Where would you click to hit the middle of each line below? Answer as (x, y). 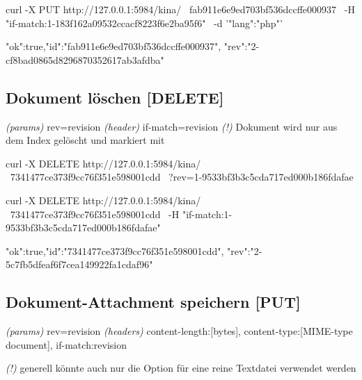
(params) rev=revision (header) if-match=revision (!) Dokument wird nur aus (172, 126)
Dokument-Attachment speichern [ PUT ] (153, 302)
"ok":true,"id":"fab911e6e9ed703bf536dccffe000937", (113, 46)
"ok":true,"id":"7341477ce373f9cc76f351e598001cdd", (115, 250)
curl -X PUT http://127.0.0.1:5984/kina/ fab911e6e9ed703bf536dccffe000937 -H (180, 9)
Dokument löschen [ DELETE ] (115, 97)
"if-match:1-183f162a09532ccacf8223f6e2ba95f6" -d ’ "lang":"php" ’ (144, 23)
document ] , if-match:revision (66, 344)
